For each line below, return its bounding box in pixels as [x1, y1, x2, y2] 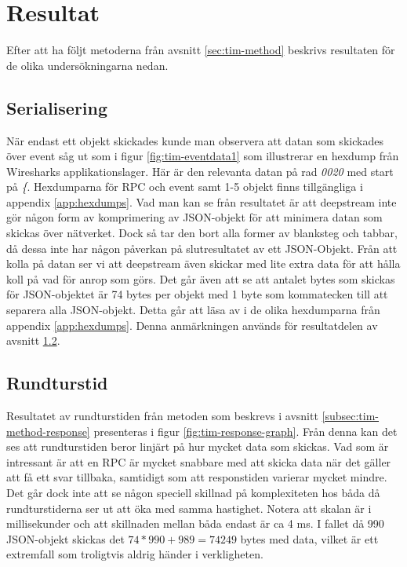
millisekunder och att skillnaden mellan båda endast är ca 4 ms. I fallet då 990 [6, 515, 384, 532]
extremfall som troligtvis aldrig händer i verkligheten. [6, 546, 263, 562]
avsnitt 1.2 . [6, 332, 60, 349]
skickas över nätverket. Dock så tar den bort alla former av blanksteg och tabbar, [6, 225, 398, 241]
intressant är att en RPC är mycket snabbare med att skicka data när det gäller [6, 453, 391, 470]
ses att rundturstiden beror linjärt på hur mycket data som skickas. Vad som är [6, 438, 389, 455]
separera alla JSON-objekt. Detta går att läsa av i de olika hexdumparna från [6, 302, 380, 318]
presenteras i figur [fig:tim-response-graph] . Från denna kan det [93, 423, 398, 439]
